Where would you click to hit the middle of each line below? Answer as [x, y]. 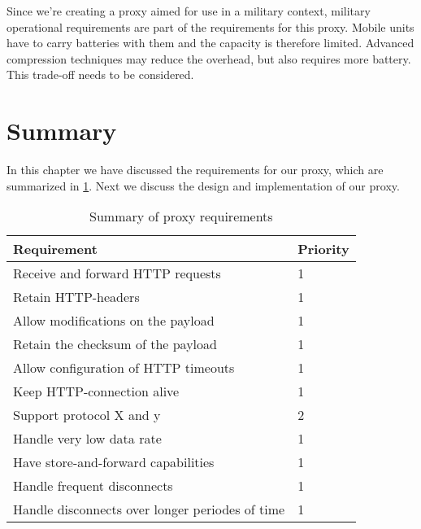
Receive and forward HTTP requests [117, 273]
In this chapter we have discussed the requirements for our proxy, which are [195, 170]
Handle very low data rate [87, 439]
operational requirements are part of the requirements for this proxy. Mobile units [210, 26]
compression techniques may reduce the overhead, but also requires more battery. [209, 58]
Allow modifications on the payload [114, 321]
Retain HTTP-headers [76, 297]
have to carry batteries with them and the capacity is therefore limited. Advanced [210, 43]
